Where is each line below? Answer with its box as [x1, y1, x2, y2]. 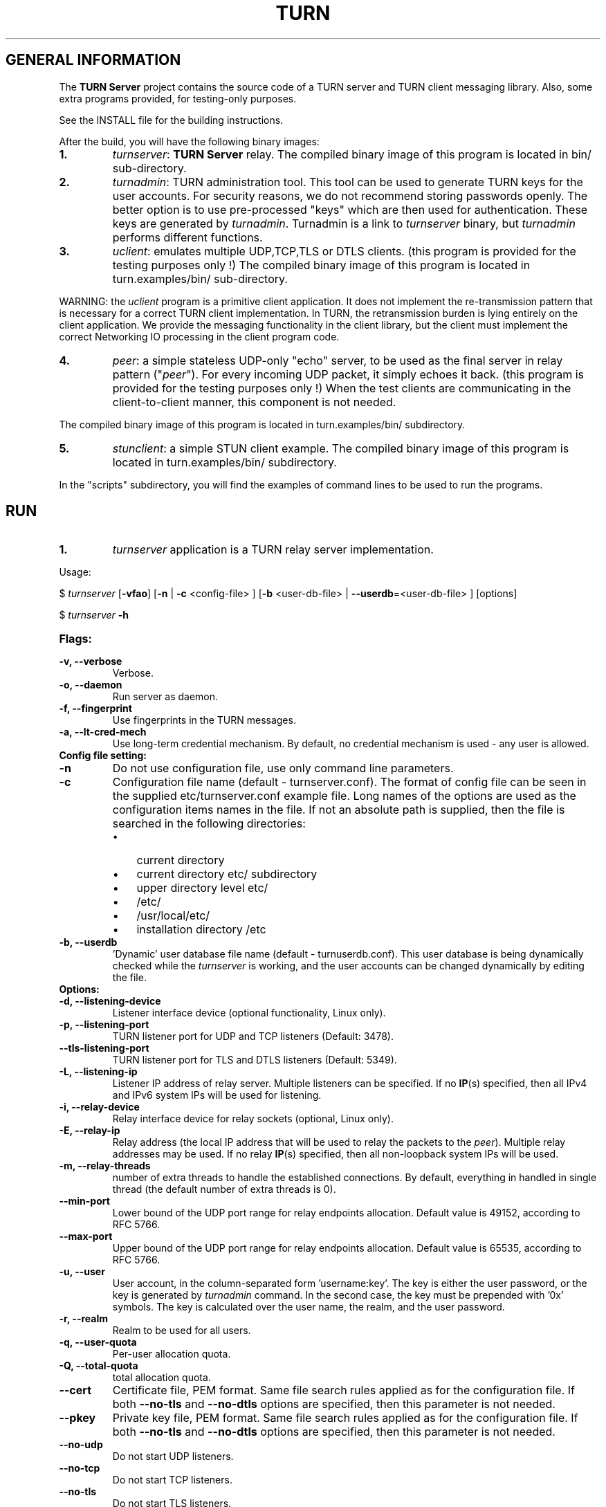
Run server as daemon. [112, 691, 219, 703]
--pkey [59, 1411, 96, 1425]
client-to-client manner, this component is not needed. [112, 394, 396, 409]
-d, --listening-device [59, 995, 161, 1007]
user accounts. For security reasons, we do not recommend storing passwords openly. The [112, 188, 588, 203]
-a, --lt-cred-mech [59, 726, 147, 738]
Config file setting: [59, 749, 147, 762]
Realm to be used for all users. [112, 1324, 251, 1337]
